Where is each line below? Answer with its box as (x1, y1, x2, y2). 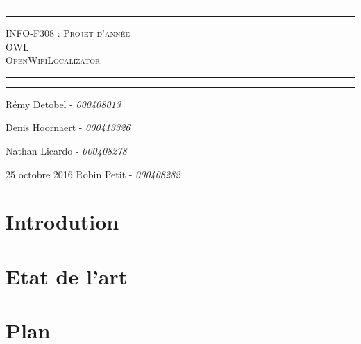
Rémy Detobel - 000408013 (6, 96, 121, 111)
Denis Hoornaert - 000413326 (6, 120, 131, 135)
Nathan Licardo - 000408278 (6, 143, 127, 157)
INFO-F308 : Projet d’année (6, 26, 131, 40)
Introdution (6, 207, 119, 236)
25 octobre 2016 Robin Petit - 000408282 (6, 166, 180, 181)
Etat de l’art (6, 261, 128, 290)
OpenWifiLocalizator (6, 53, 101, 67)
